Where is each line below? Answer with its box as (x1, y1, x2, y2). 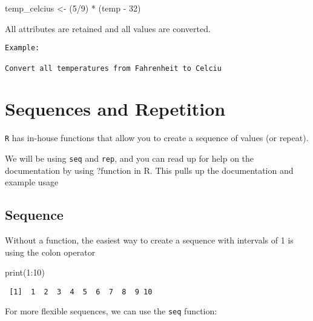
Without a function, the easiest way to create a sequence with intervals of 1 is (5, 233, 294, 246)
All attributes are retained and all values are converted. (5, 22, 211, 35)
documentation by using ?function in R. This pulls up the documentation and (5, 164, 294, 176)
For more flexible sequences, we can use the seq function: (5, 305, 217, 317)
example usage (5, 176, 59, 188)
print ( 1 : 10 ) (5, 266, 45, 279)
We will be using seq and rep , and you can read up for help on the (5, 151, 254, 164)
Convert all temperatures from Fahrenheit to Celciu (5, 64, 222, 73)
